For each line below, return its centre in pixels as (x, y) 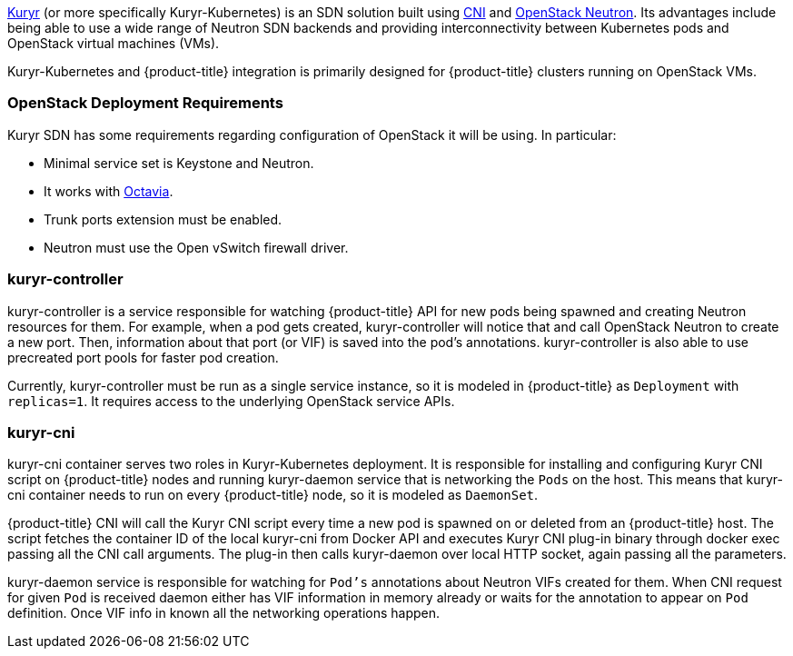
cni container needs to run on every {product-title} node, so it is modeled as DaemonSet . (273, 495)
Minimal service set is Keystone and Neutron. (179, 163)
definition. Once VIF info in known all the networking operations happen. (224, 613)
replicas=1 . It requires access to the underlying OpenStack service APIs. (231, 401)
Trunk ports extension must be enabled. (163, 219)
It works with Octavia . (109, 191)
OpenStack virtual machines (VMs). (114, 43)
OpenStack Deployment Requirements (145, 103)
